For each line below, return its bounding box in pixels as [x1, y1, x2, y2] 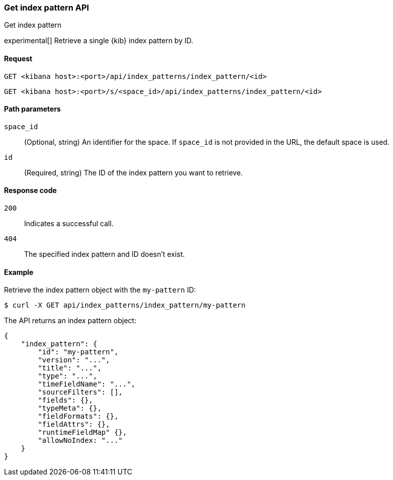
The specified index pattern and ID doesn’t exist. [24, 250, 185, 259]
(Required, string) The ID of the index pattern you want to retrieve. [24, 168, 243, 177]
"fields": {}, [38, 396, 93, 405]
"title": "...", [38, 364, 102, 372]
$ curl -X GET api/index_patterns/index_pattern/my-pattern [4, 301, 246, 310]
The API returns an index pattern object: [4, 316, 137, 325]
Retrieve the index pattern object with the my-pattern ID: [4, 285, 196, 295]
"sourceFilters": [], [38, 388, 123, 397]
